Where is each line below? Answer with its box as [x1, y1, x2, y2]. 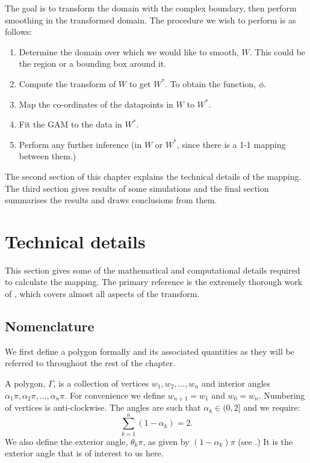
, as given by [143, 435, 190, 447]
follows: [5, 25, 33, 38]
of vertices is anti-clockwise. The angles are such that [5, 401, 201, 414]
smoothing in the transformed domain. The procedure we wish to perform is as [5, 13, 296, 26]
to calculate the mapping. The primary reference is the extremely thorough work [5, 275, 303, 288]
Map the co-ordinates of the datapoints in [19, 97, 173, 110]
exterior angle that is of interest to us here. [5, 447, 164, 459]
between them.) [19, 150, 76, 162]
